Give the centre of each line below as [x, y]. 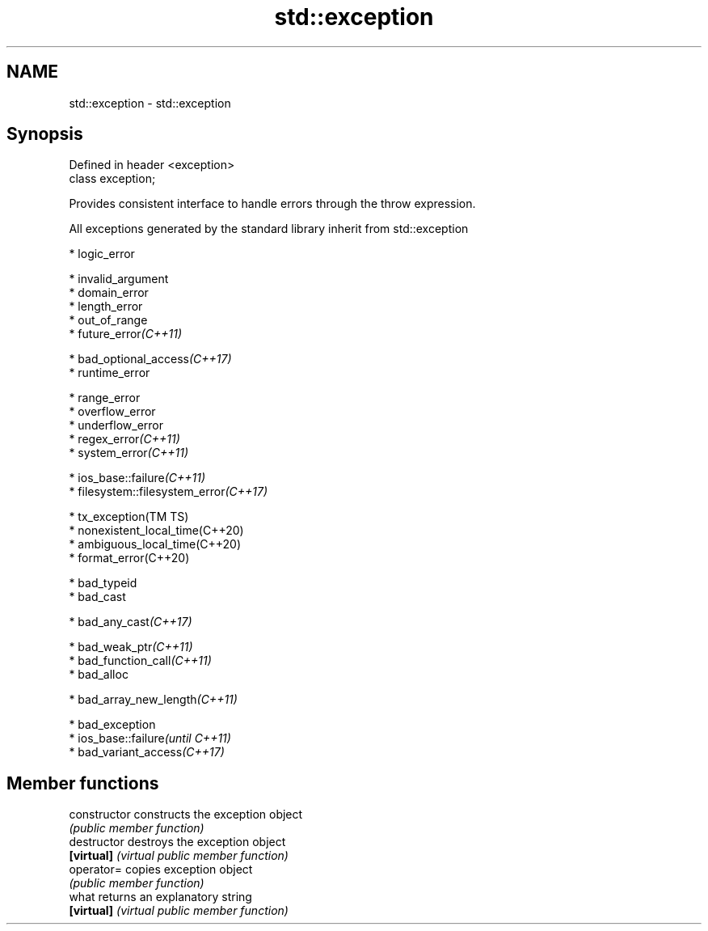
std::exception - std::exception [150, 103]
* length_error [106, 307]
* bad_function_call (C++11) [140, 661]
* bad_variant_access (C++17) [147, 752]
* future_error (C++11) [125, 334]
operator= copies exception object [161, 870]
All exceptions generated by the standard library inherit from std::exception [269, 229]
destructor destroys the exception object [177, 842]
